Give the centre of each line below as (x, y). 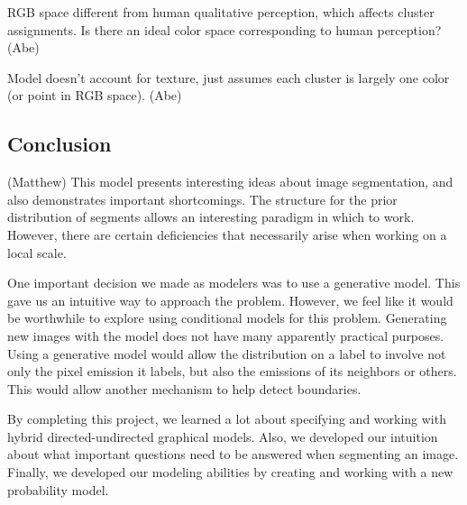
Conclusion (60, 144)
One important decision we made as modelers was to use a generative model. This (234, 283)
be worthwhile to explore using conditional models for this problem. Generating (227, 318)
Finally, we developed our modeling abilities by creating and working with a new (230, 472)
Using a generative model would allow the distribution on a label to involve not (227, 353)
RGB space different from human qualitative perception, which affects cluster (221, 12)
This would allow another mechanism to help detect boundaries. (184, 388)
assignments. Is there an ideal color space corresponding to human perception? (224, 29)
